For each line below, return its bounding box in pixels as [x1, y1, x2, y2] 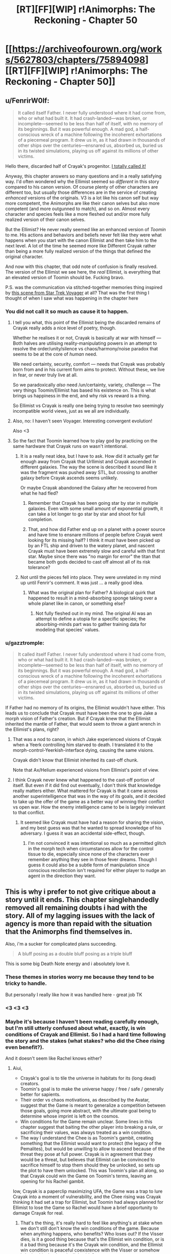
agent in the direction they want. [28, 872, 96, 879]
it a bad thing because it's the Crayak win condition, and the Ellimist [20, 1241, 163, 1247]
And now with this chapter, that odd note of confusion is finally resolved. [5, 263, 158, 270]
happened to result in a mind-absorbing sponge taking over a [28, 595, 157, 601]
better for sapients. [20, 1091, 61, 1098]
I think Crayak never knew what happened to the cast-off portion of [12, 776, 155, 783]
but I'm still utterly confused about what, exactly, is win [5, 1024, 146, 1032]
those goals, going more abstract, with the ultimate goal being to [20, 1107, 157, 1113]
